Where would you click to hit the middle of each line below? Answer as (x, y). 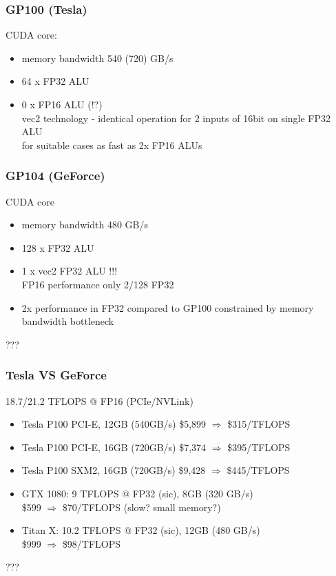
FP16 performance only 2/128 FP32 (98, 284)
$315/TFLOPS (259, 424)
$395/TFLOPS (259, 447)
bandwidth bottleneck (68, 321)
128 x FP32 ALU (58, 247)
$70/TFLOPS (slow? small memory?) (141, 507)
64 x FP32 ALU (55, 81)
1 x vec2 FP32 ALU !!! (70, 271)
